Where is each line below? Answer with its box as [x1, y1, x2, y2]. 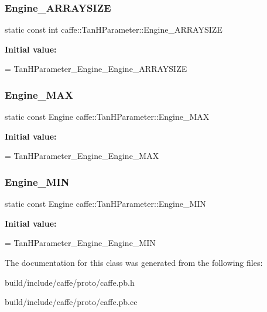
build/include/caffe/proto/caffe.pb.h [5, 276, 135, 288]
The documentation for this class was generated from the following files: [5, 256, 263, 268]
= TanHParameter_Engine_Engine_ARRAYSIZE [5, 63, 187, 75]
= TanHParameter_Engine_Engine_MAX [5, 150, 159, 162]
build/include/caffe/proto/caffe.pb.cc [5, 296, 138, 308]
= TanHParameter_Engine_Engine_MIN [5, 237, 156, 249]
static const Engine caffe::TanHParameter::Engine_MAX [5, 110, 210, 123]
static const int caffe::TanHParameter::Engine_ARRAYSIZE [5, 23, 222, 36]
